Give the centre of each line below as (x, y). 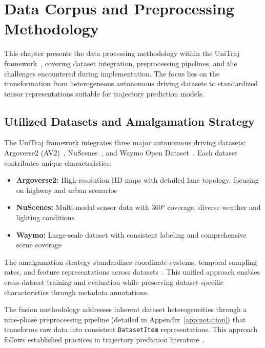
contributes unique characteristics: (58, 162)
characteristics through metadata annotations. (77, 292)
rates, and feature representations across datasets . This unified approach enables (132, 272)
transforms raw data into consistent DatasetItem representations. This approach (131, 329)
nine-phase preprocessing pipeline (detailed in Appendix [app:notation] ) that (125, 319)
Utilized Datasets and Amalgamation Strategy (129, 121)
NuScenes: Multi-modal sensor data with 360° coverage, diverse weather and (138, 207)
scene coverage (39, 245)
